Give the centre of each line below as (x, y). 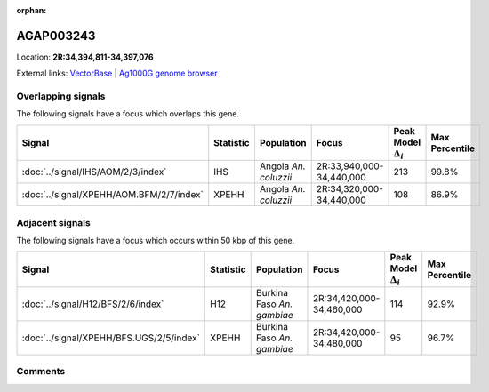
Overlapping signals (61, 96)
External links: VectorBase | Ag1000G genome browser (117, 73)
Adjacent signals (53, 222)
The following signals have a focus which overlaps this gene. (128, 114)
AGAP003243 (56, 36)
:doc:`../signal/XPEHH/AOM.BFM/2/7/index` (113, 195)
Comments (41, 372)
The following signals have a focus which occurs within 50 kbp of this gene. (156, 240)
